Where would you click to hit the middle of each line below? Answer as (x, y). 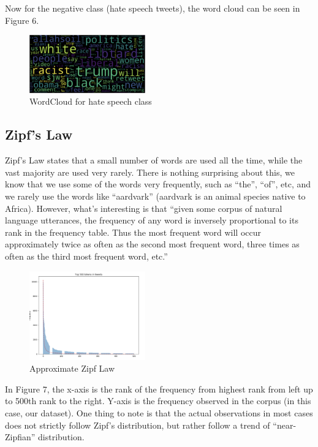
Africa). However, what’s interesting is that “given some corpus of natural (144, 208)
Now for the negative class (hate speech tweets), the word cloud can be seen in (153, 8)
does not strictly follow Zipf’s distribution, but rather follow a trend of (138, 425)
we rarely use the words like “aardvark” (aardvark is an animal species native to (155, 196)
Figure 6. (22, 20)
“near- (285, 425)
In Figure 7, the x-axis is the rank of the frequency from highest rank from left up (159, 389)
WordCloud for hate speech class (91, 101)
